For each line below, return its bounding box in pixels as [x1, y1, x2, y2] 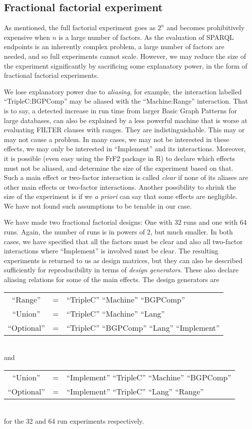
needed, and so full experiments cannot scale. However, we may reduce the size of [4, 51, 246, 61]
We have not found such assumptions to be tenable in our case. [4, 200, 192, 211]
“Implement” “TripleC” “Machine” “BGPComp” [66, 371, 232, 383]
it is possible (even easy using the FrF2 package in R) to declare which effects [4, 153, 235, 163]
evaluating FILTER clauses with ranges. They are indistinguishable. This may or [4, 125, 245, 135]
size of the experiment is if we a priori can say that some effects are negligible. [4, 191, 237, 201]
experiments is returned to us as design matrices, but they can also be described [4, 255, 243, 265]
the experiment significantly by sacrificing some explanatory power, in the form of [4, 60, 248, 71]
